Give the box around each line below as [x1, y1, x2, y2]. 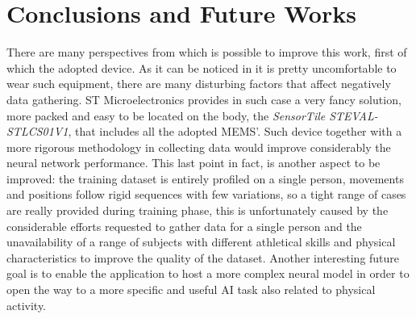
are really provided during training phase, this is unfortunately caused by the [6, 202, 389, 219]
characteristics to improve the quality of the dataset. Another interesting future [6, 249, 400, 266]
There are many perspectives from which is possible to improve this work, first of [6, 44, 407, 61]
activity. [6, 296, 47, 313]
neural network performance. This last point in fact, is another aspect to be [6, 154, 381, 171]
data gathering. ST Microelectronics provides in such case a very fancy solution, [6, 90, 401, 107]
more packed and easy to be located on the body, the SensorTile [6, 107, 326, 124]
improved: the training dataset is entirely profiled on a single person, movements [6, 170, 404, 187]
